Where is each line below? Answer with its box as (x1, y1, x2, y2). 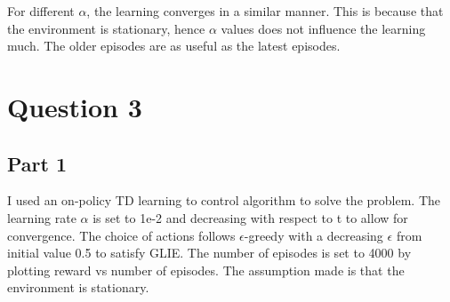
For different (7, 2, 75, 20)
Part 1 (7, 149, 68, 177)
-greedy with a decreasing (244, 226, 383, 244)
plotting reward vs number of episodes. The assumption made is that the (7, 260, 405, 279)
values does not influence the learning (221, 19, 426, 37)
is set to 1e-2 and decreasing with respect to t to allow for (92, 208, 408, 226)
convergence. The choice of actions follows (7, 226, 236, 244)
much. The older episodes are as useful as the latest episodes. (7, 36, 341, 55)
